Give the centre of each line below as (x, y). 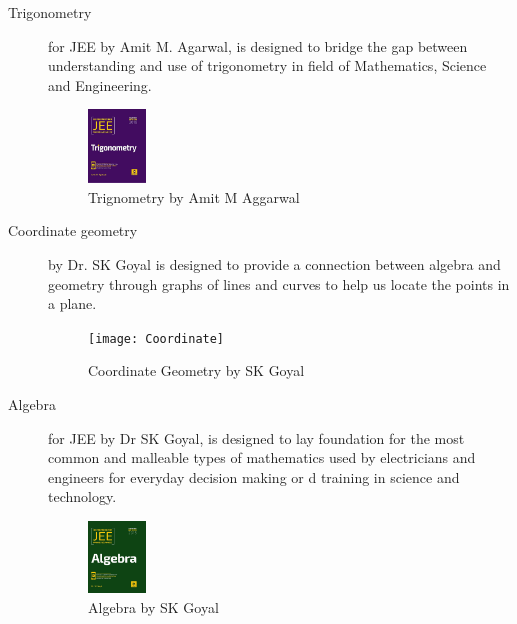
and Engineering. (100, 84)
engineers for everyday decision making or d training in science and (254, 476)
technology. (82, 496)
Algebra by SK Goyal (153, 606)
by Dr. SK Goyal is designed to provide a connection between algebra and (274, 263)
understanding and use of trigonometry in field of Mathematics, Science (267, 65)
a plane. (72, 303)
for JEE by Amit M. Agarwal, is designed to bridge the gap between (258, 45)
